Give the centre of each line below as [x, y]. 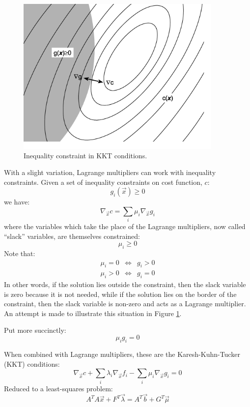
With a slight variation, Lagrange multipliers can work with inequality [110, 172]
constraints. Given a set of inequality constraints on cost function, [103, 182]
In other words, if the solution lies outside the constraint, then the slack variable [125, 284]
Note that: [20, 253]
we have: [17, 202]
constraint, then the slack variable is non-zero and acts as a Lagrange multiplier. [125, 304]
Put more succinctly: [35, 330]
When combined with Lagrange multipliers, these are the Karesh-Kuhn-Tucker [122, 354]
